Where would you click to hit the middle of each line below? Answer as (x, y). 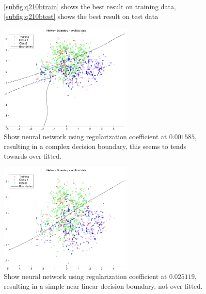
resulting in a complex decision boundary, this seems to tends (95, 146)
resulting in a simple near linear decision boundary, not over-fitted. (103, 286)
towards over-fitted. (33, 155)
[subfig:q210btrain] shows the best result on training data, (90, 6)
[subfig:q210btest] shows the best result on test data (81, 16)
